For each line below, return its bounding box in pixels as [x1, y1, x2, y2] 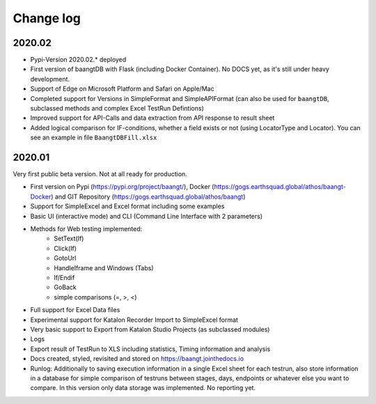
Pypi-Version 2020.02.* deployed [30, 56, 127, 64]
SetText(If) [54, 234, 84, 243]
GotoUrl [54, 254, 77, 263]
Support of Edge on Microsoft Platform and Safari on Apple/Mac [30, 84, 214, 93]
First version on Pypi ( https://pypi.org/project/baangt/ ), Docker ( [30, 182, 214, 191]
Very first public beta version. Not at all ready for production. [13, 170, 187, 178]
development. [30, 75, 70, 83]
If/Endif [54, 274, 75, 281]
